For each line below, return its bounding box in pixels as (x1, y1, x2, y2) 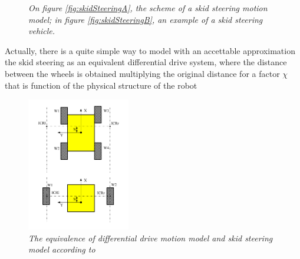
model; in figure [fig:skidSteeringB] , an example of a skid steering (28, 13, 263, 25)
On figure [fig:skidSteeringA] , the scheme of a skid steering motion (28, 2, 268, 14)
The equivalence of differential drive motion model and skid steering (28, 231, 273, 244)
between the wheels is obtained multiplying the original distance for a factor (5, 67, 280, 79)
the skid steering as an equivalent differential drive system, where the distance (5, 56, 287, 68)
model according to (28, 243, 95, 255)
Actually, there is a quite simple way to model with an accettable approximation (5, 44, 295, 56)
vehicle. (28, 25, 55, 37)
